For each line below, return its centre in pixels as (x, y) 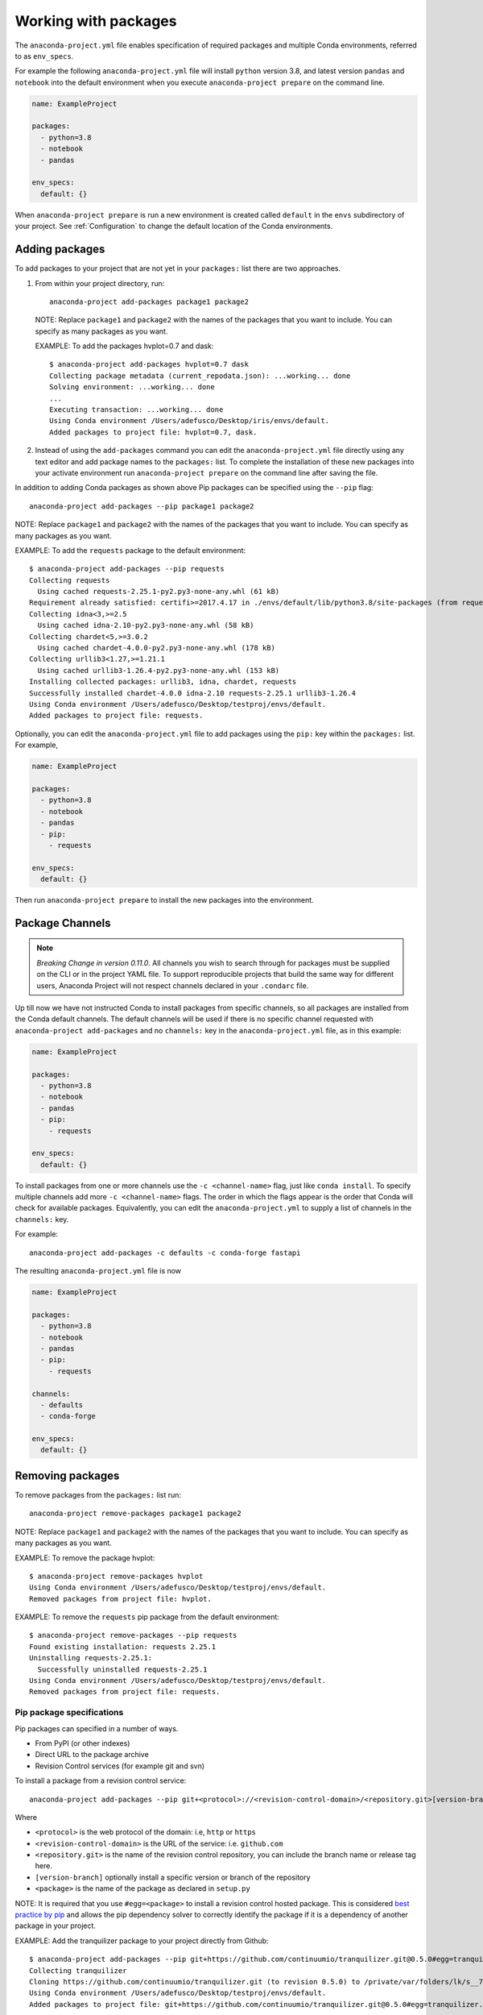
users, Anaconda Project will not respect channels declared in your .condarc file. (173, 985)
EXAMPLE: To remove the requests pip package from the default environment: (147, 1617)
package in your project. (56, 1926)
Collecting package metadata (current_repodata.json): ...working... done (200, 376)
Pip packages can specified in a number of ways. (97, 1728)
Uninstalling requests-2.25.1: (91, 1658)
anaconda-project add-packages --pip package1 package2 (142, 506)
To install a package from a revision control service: (101, 1780)
